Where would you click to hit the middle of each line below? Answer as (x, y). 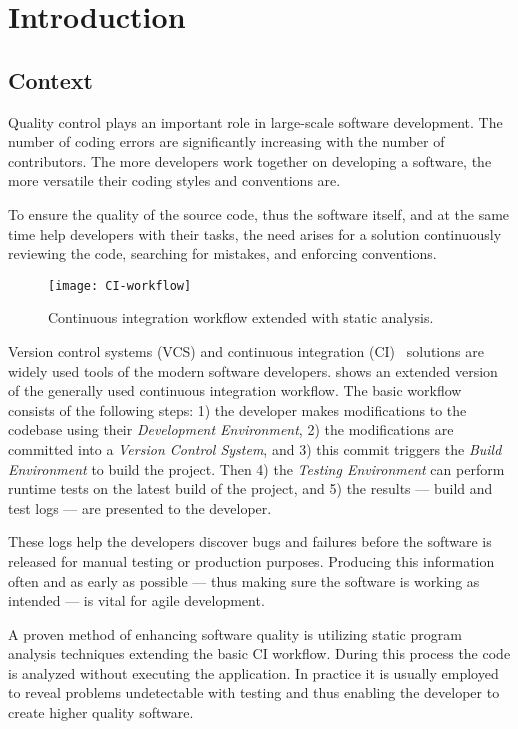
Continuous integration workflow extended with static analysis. (241, 317)
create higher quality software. (101, 712)
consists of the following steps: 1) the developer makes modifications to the (237, 409)
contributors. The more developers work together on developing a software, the (250, 160)
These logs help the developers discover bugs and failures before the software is (250, 541)
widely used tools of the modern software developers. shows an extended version (253, 370)
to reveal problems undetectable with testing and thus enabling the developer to (254, 692)
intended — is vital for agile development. (136, 600)
